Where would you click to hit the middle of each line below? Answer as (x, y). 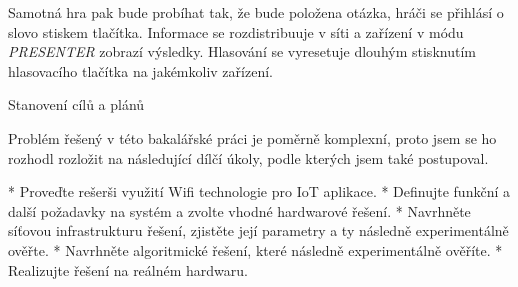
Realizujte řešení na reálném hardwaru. (128, 269)
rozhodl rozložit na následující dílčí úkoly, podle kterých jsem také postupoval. (248, 157)
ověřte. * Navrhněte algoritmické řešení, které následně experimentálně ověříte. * (255, 249)
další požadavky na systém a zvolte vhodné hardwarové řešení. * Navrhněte (239, 210)
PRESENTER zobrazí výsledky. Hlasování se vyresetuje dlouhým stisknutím (242, 51)
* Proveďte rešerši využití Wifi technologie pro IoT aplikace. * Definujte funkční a (259, 191)
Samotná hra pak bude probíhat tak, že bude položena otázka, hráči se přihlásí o (256, 12)
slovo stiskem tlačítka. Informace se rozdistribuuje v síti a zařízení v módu (236, 31)
